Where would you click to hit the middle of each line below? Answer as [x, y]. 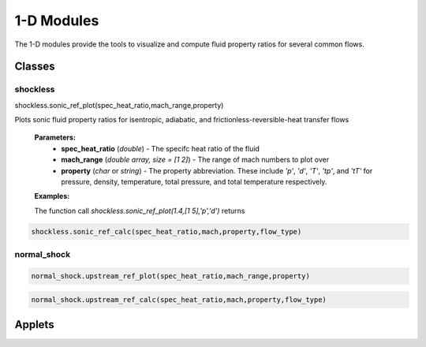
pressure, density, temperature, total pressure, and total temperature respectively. [194, 182]
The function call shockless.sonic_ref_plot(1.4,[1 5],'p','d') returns [140, 211]
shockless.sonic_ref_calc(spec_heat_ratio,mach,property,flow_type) [166, 231]
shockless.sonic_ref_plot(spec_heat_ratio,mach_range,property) [119, 105]
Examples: [52, 196]
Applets [34, 325]
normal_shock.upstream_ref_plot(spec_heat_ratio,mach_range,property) [171, 276]
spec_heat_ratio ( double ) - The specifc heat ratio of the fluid [161, 148]
